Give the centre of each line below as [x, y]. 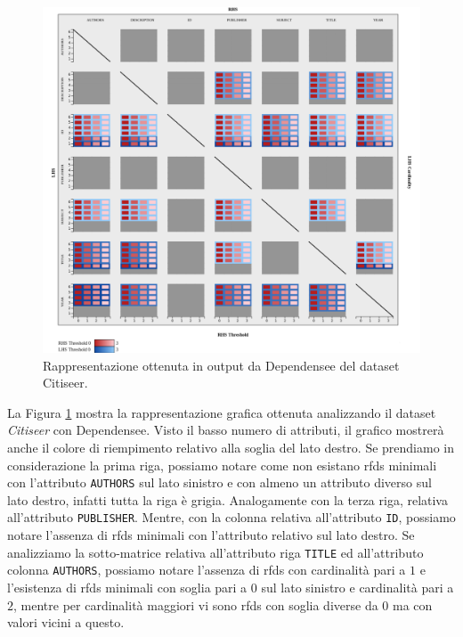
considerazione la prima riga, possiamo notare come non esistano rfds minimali [222, 465]
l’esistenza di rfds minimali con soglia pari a [127, 587]
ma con [413, 604]
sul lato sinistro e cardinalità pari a [357, 587]
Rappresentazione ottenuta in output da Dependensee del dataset [221, 365]
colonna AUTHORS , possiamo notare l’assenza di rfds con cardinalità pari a [207, 570]
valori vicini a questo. [66, 622]
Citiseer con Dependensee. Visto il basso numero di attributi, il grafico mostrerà [226, 430]
